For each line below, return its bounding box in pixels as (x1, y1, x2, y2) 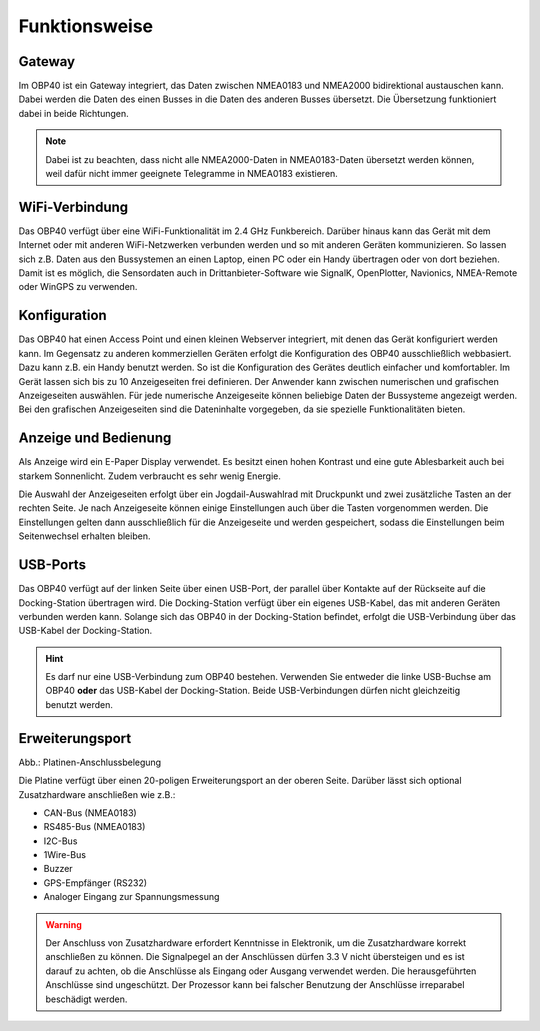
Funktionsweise (18, 15, 154, 37)
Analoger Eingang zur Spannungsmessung (43, 891, 220, 903)
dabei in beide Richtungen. (18, 107, 129, 119)
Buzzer (43, 863, 74, 875)
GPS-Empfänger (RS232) (43, 876, 148, 889)
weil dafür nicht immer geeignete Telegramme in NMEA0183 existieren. (45, 168, 339, 180)
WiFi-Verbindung (18, 198, 129, 215)
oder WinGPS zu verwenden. (18, 281, 138, 293)
